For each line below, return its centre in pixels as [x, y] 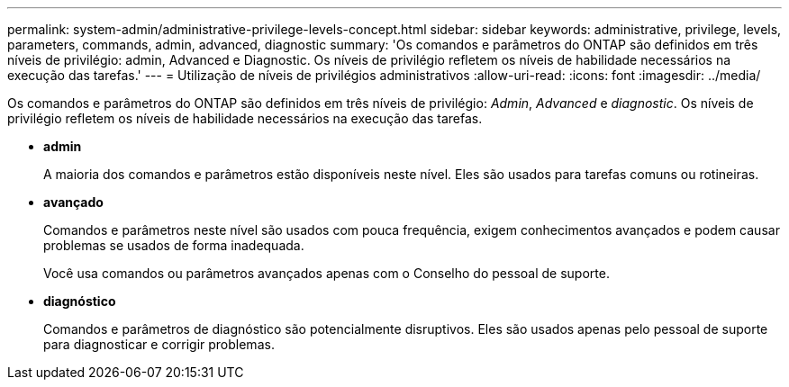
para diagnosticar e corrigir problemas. [159, 344]
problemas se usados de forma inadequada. [174, 245]
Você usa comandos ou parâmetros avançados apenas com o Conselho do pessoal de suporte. [326, 273]
